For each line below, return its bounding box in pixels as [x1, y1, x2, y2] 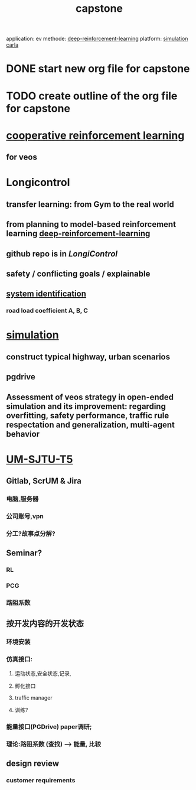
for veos [6, 152, 37, 162]
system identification [6, 289, 87, 299]
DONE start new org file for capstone [6, 62, 190, 76]
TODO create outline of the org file [6, 89, 178, 102]
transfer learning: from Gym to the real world [6, 199, 174, 209]
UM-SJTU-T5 [6, 453, 73, 466]
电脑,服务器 [6, 495, 39, 503]
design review [6, 758, 60, 768]
